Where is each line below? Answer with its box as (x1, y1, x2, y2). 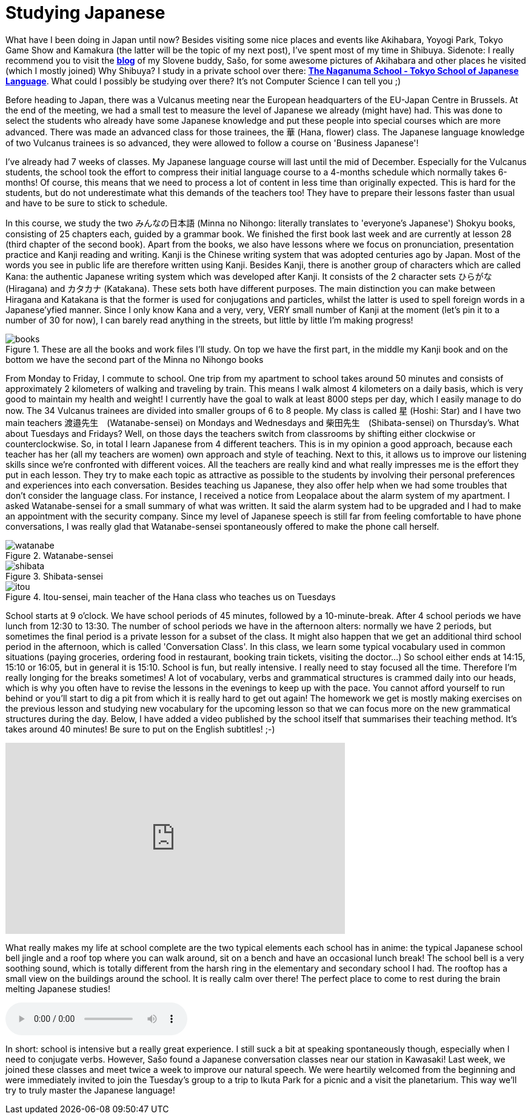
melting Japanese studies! (5, 983, 110, 994)
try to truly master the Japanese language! (5, 1084, 175, 1095)
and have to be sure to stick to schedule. (5, 197, 168, 208)
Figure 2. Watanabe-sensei (5, 550, 113, 561)
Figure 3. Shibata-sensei (5, 570, 103, 581)
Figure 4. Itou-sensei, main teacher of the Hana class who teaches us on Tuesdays (5, 591, 336, 602)
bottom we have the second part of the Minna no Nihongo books (5, 354, 264, 365)
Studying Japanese (5, 2, 165, 23)
